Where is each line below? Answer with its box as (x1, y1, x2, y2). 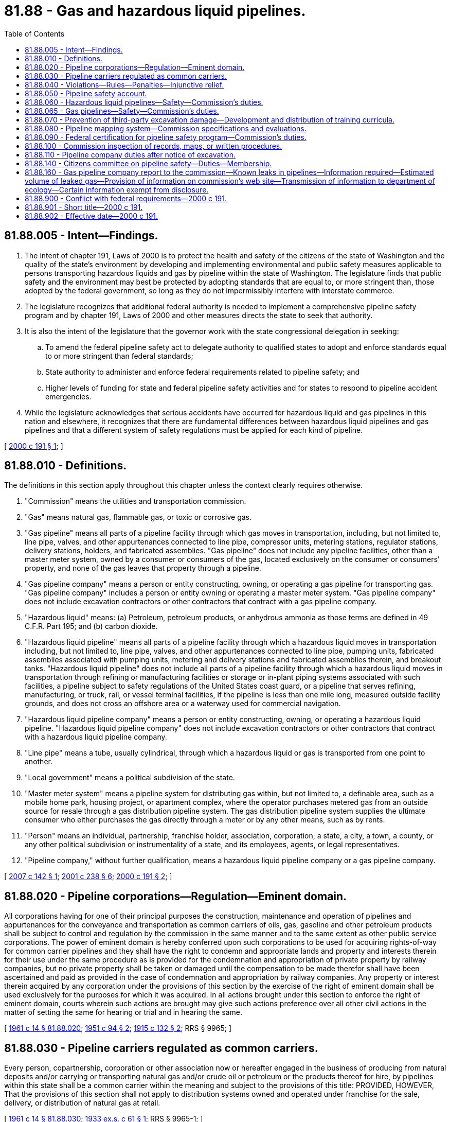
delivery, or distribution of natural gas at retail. (4, 1098, 160, 1108)
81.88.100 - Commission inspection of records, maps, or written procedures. (25, 141, 282, 150)
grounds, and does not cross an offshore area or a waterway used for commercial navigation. (25, 699, 341, 708)
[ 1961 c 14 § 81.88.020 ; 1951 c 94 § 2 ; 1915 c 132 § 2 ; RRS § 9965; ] (4, 1024, 232, 1033)
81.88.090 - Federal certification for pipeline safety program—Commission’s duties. (25, 132, 307, 142)
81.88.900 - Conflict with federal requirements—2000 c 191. (25, 194, 227, 203)
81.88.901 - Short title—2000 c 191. (25, 202, 143, 212)
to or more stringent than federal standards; (45, 351, 193, 360)
